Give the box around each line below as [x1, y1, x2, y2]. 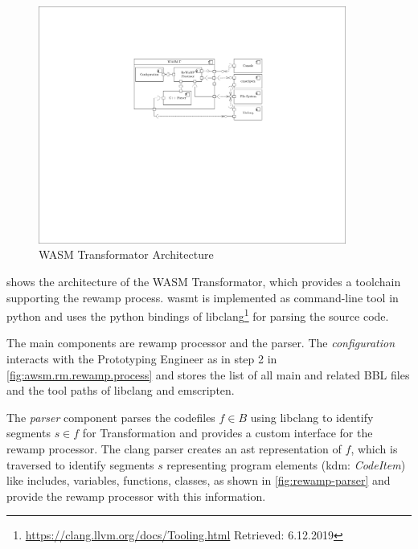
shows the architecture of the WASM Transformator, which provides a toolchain [6, 272, 401, 289]
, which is [350, 440, 398, 457]
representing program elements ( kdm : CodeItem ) [166, 456, 406, 473]
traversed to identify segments [6, 456, 154, 473]
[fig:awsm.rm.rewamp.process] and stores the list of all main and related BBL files [6, 366, 410, 383]
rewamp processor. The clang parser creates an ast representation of [6, 440, 342, 457]
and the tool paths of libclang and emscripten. [6, 382, 235, 399]
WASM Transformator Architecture [39, 246, 214, 263]
